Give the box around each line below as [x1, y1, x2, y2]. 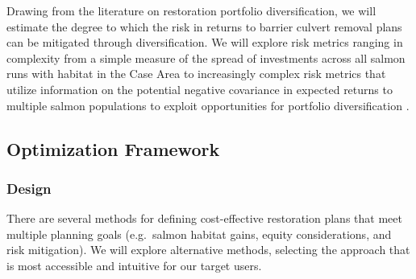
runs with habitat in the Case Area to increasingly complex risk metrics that [6, 65, 386, 82]
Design [6, 178, 52, 198]
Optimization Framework [6, 136, 220, 161]
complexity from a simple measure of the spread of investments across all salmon [6, 49, 406, 66]
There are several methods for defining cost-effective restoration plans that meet [6, 210, 402, 227]
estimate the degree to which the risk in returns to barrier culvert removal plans [6, 18, 402, 35]
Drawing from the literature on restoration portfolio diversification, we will [6, 2, 376, 18]
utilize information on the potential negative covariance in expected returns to [6, 80, 393, 97]
